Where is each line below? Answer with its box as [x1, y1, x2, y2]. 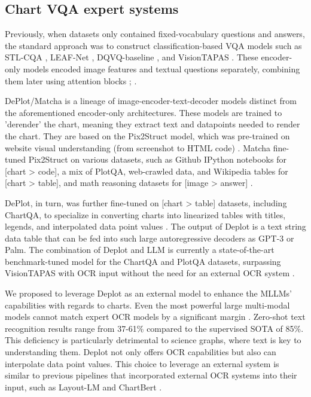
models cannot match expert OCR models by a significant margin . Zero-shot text [5, 310, 306, 323]
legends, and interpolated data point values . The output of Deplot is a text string [5, 220, 306, 233]
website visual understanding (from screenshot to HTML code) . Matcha [5, 141, 271, 154]
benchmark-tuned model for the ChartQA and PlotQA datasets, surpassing [5, 255, 281, 267]
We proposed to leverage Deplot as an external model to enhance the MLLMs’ [5, 287, 292, 300]
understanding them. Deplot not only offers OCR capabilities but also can [5, 346, 276, 358]
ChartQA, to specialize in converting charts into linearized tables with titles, [5, 208, 286, 221]
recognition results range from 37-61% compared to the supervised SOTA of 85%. [5, 322, 304, 334]
